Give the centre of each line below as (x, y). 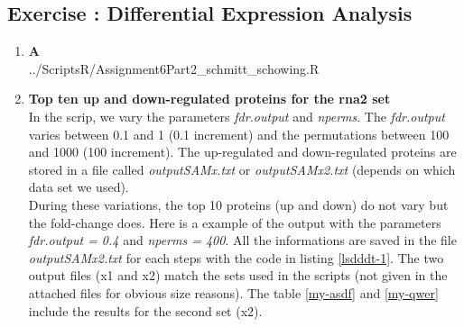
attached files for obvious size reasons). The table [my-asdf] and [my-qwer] (233, 292)
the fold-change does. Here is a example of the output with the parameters (235, 222)
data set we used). (79, 187)
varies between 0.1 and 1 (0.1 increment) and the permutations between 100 (239, 134)
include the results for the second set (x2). (145, 310)
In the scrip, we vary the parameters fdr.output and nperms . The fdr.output (237, 116)
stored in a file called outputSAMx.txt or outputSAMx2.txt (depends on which (242, 169)
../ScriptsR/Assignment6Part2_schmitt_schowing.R (174, 68)
